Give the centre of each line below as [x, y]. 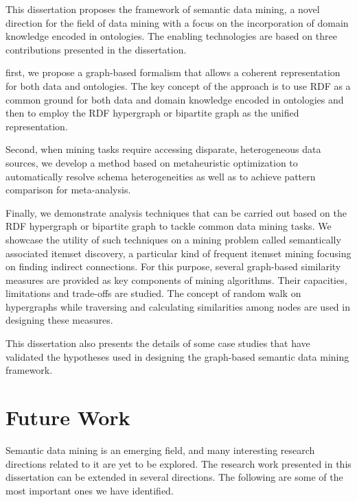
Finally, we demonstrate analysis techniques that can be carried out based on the [176, 212]
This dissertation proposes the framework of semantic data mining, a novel [163, 9]
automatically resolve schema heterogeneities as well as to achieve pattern [161, 176]
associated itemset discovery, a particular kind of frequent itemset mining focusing [178, 253]
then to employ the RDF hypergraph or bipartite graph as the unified [152, 113]
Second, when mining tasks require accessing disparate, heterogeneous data [163, 149]
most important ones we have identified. [90, 490]
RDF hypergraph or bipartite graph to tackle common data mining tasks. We [169, 226]
